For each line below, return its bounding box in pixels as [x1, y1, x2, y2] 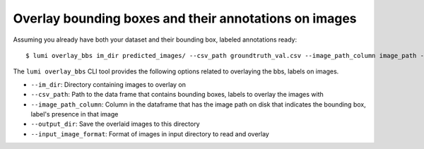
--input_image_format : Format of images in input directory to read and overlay [30, 129, 270, 138]
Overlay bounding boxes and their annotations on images [13, 11, 357, 26]
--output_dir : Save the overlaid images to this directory [30, 120, 201, 129]
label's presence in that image [30, 109, 119, 118]
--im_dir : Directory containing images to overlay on [30, 80, 187, 88]
